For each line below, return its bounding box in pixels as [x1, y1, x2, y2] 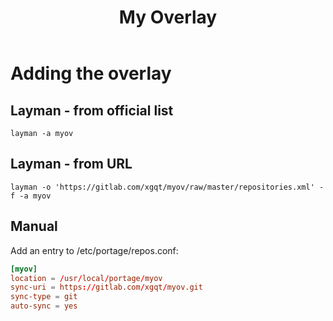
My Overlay [118, 6, 218, 29]
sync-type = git [10, 292, 78, 302]
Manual [10, 218, 58, 235]
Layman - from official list [10, 102, 174, 119]
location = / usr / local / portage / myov [10, 273, 163, 283]
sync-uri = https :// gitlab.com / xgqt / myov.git [10, 282, 203, 293]
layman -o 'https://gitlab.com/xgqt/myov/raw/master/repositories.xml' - [10, 182, 325, 192]
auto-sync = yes [10, 301, 78, 311]
